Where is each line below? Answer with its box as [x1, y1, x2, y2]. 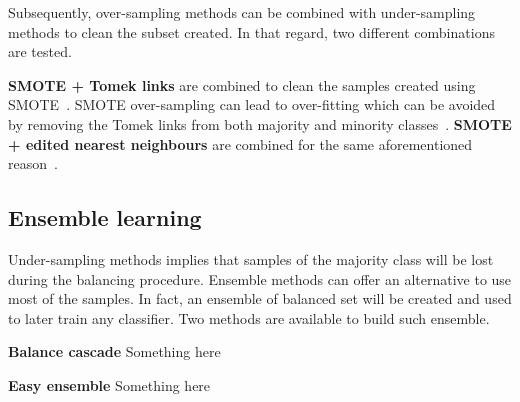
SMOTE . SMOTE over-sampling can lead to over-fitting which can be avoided [8, 94, 496, 115]
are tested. [8, 41, 72, 62]
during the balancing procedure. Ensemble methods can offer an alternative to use [8, 268, 512, 289]
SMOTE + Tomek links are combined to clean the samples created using [8, 74, 476, 95]
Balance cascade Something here [8, 341, 221, 362]
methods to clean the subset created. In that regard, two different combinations [8, 21, 495, 42]
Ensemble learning [8, 202, 202, 233]
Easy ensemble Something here [8, 374, 211, 395]
